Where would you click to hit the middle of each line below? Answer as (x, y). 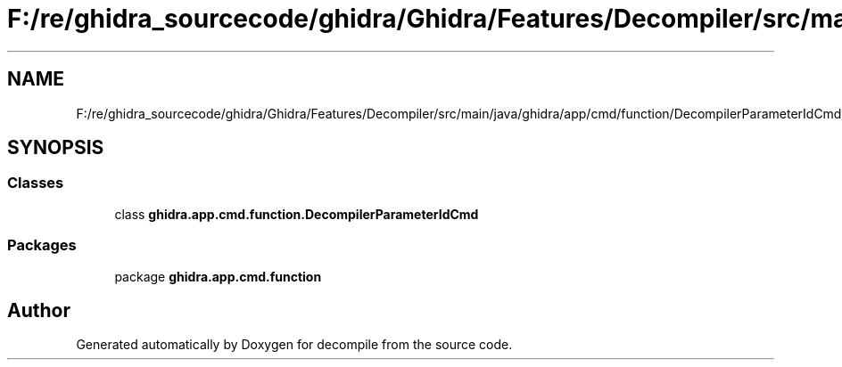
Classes (36, 183)
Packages (42, 245)
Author (39, 310)
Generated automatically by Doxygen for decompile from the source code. (294, 345)
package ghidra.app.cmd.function (218, 276)
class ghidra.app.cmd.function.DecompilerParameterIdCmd (297, 214)
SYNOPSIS (56, 148)
